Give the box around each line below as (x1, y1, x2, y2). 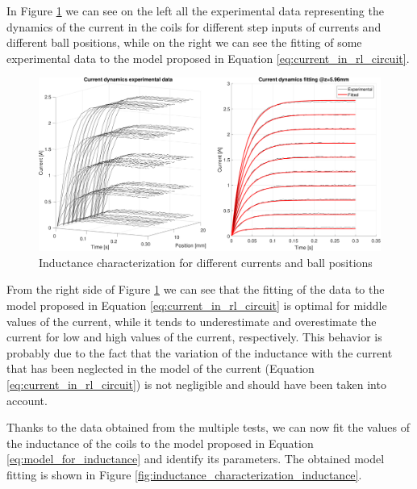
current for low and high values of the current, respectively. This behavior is (6, 328, 382, 345)
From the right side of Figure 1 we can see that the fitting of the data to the (6, 281, 385, 298)
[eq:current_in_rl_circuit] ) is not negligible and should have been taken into (6, 376, 386, 393)
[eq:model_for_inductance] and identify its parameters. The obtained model (6, 450, 385, 467)
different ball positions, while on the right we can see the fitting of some (6, 34, 362, 51)
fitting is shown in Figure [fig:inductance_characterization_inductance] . (6, 466, 362, 483)
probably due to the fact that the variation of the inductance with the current (6, 344, 393, 361)
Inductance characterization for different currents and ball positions (39, 253, 373, 270)
